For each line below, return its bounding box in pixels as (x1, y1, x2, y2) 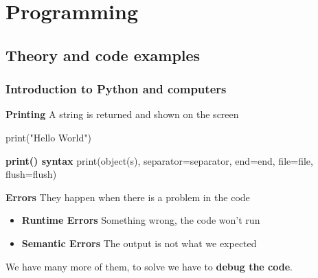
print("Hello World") (5, 130, 91, 144)
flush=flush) (5, 167, 57, 181)
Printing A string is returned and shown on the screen (5, 107, 239, 121)
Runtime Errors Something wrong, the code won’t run (21, 213, 260, 227)
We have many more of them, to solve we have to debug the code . (5, 259, 293, 273)
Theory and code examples (5, 44, 201, 65)
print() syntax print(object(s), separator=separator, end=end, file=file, (5, 153, 313, 167)
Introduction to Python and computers (5, 80, 227, 97)
